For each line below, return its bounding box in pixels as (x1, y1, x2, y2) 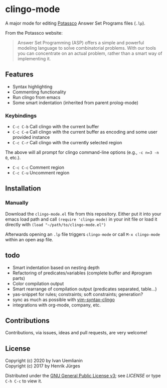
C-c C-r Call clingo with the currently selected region (12, 140, 122, 146)
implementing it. (17, 55, 51, 61)
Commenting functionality (12, 89, 66, 95)
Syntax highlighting (12, 83, 53, 89)
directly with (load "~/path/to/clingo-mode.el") (5, 221, 106, 227)
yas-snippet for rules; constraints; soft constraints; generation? (12, 291, 143, 297)
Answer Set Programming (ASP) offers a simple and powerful (17, 39, 144, 46)
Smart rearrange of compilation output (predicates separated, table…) (12, 285, 157, 292)
